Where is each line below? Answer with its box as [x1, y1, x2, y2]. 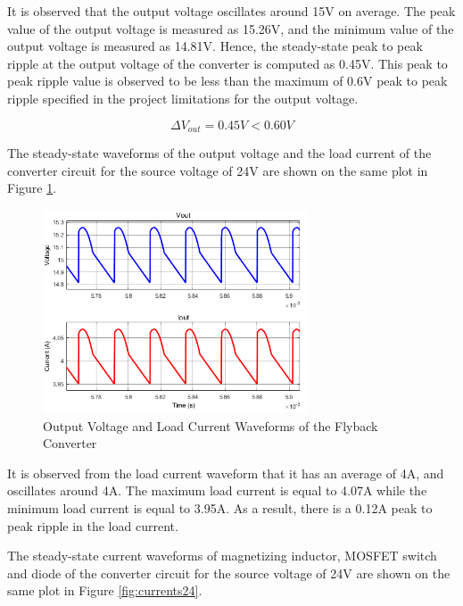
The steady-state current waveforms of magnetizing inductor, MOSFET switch [7, 546, 437, 565]
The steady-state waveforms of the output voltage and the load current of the [7, 144, 432, 162]
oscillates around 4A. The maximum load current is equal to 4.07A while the [7, 481, 427, 500]
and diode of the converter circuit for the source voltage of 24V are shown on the [7, 563, 451, 582]
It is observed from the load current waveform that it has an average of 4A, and [7, 463, 444, 482]
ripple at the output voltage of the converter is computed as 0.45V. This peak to [7, 54, 448, 72]
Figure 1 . [7, 178, 57, 197]
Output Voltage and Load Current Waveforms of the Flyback [43, 416, 378, 435]
